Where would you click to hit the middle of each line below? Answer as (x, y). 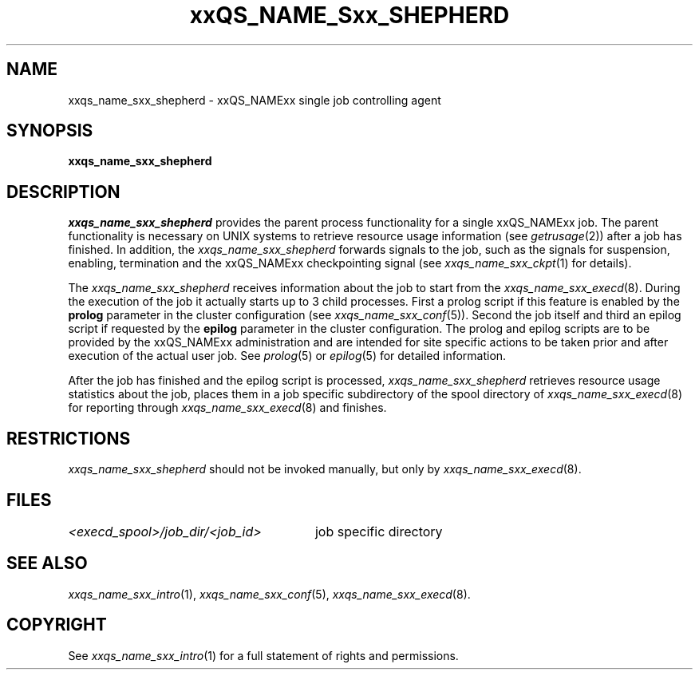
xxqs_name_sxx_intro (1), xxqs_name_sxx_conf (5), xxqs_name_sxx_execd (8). (269, 594)
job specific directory (379, 531)
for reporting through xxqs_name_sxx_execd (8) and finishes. (227, 408)
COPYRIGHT (57, 625)
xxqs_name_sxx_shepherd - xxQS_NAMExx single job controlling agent (255, 100)
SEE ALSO (47, 563)
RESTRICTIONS (69, 438)
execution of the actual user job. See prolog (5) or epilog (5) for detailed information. (287, 356)
